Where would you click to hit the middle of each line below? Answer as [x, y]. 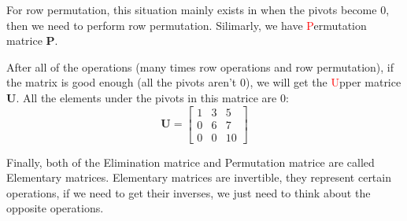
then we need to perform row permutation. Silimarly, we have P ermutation [187, 25]
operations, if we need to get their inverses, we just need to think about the [189, 192]
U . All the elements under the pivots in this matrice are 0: [148, 97]
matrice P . [32, 41]
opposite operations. [55, 208]
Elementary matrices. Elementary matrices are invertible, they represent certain [199, 177]
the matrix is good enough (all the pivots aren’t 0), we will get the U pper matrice [204, 82]
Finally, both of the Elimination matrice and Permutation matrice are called [191, 162]
